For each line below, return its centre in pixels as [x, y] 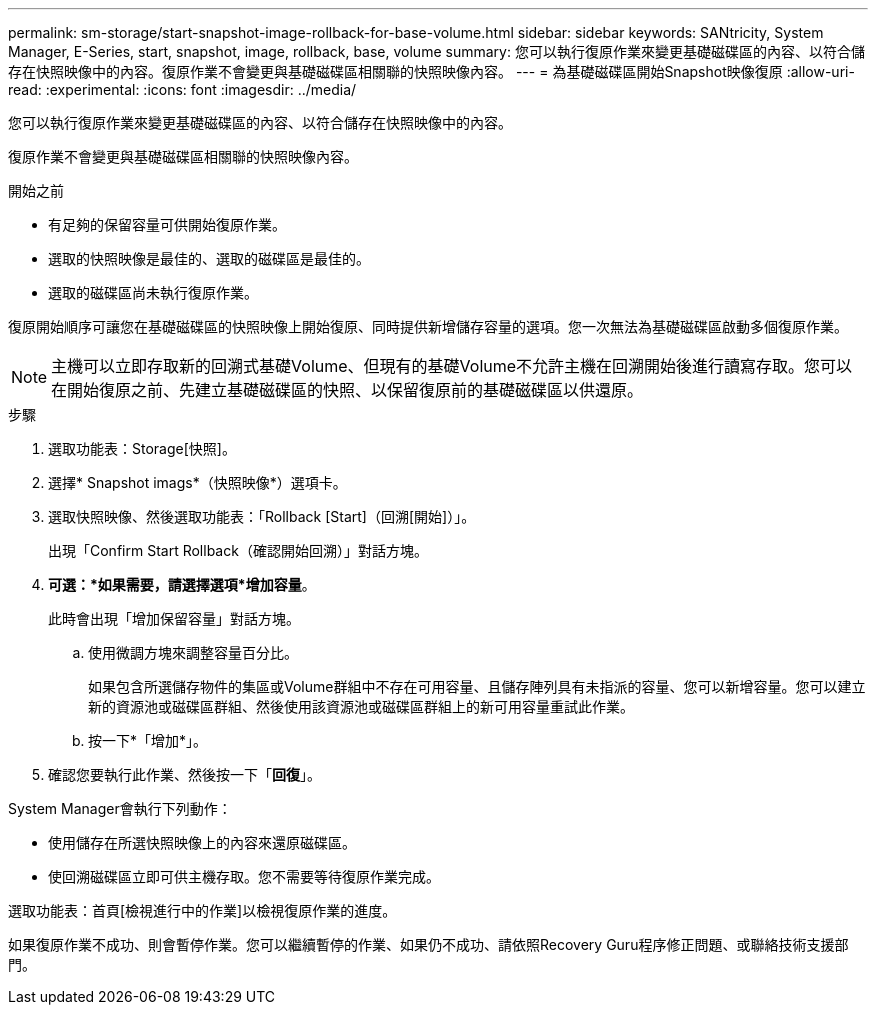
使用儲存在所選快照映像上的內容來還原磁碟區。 [202, 842]
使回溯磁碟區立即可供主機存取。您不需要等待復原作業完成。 [244, 876]
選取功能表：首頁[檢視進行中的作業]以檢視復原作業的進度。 [202, 910]
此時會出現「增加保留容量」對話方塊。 [174, 618]
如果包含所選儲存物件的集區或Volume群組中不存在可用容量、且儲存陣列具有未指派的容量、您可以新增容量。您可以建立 [477, 686]
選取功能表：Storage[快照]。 [142, 448]
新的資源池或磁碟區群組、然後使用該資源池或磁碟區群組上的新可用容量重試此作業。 [361, 706]
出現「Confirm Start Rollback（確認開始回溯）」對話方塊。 [238, 550]
